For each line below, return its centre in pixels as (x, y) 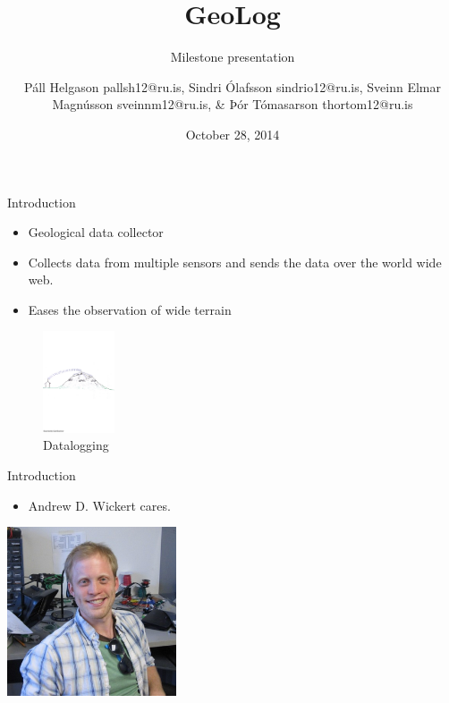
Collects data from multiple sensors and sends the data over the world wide (235, 262)
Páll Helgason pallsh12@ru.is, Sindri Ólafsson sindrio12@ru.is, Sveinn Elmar (233, 86)
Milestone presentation (233, 57)
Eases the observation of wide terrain (130, 309)
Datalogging (76, 445)
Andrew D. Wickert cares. (99, 505)
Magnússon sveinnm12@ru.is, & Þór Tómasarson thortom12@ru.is (233, 104)
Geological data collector (96, 232)
